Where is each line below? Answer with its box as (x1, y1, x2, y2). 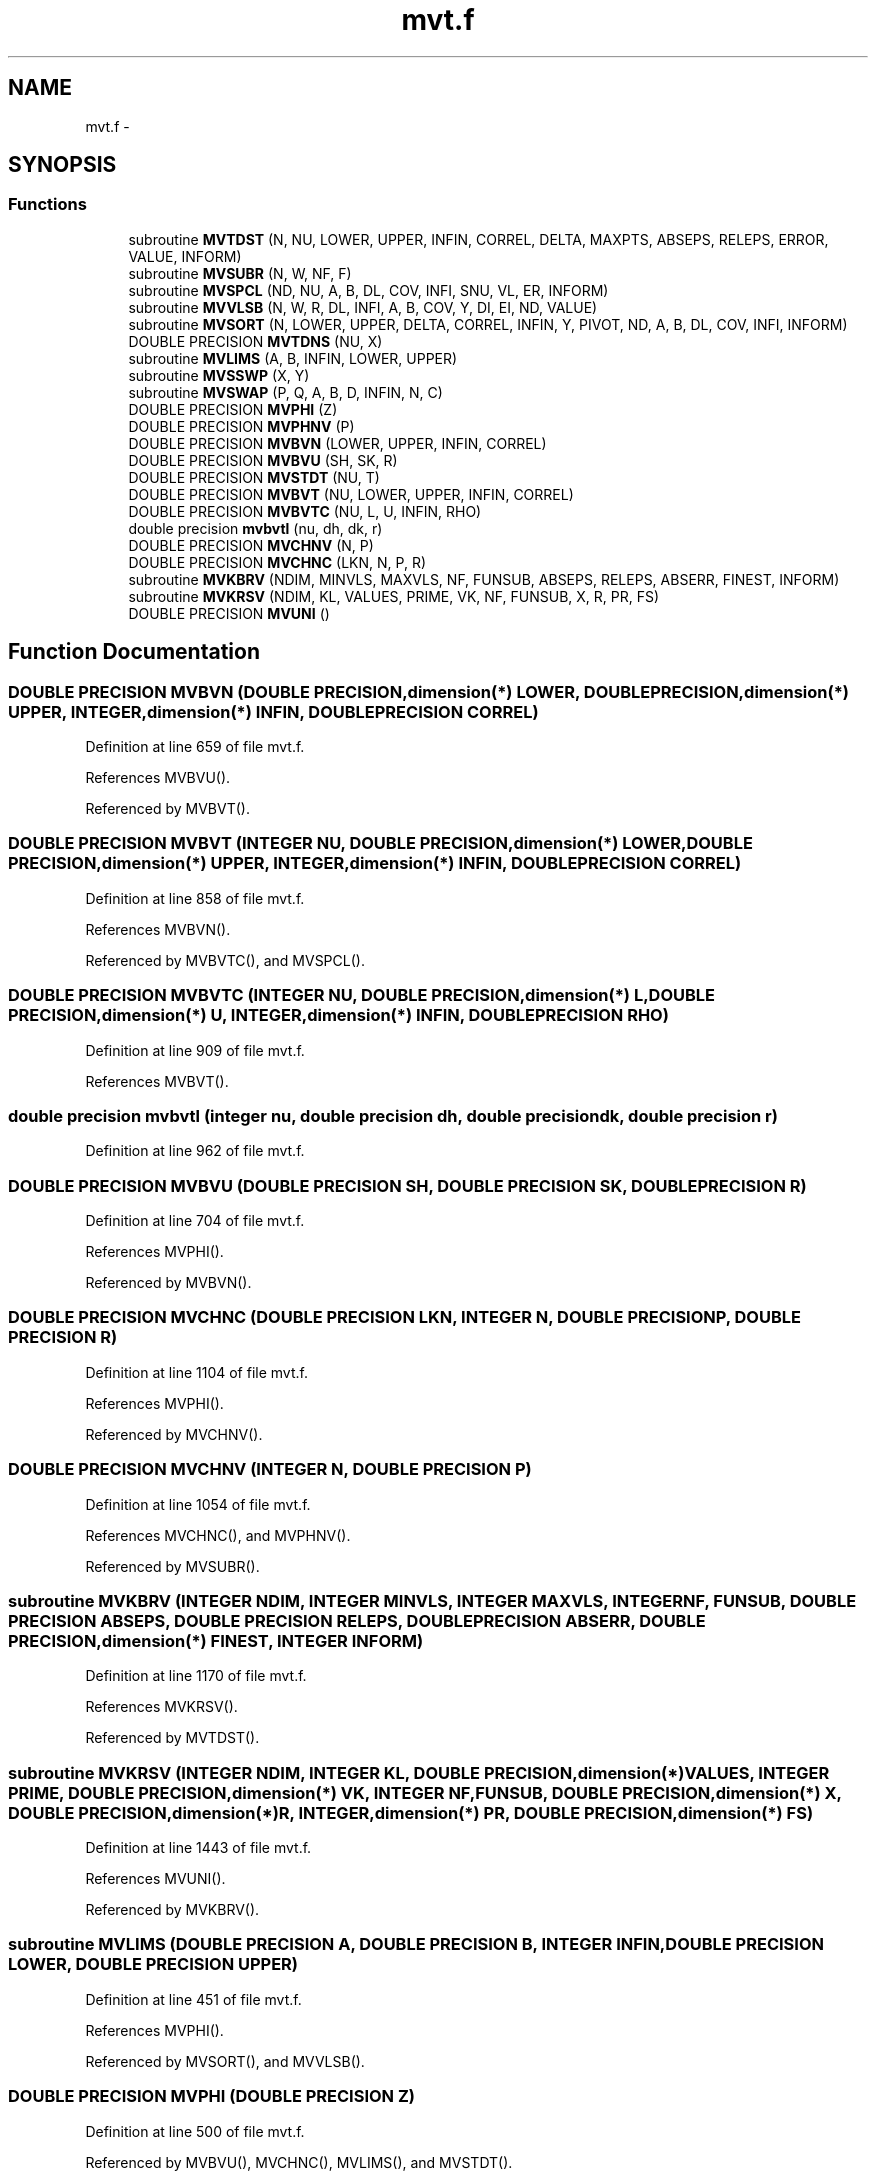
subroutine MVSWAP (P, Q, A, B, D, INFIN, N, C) (128, 383, 443, 401)
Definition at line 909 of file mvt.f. (85, 1041, 305, 1059)
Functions (8, 194, 87, 215)
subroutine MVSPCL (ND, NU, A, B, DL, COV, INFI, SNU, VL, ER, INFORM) (128, 281, 609, 299)
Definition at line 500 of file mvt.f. (85, 2122, 305, 2140)
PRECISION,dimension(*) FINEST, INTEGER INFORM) (8, 1630, 424, 1651)
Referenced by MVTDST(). (85, 1729, 260, 1747)
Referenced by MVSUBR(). (85, 1557, 260, 1575)
